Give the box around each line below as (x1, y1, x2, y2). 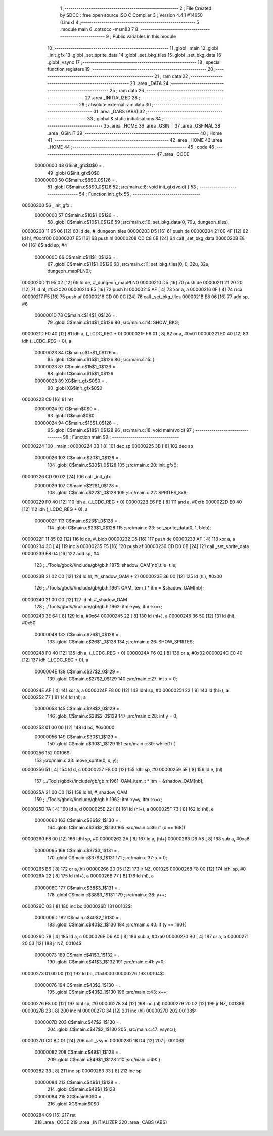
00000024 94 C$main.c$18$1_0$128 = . (34, 420, 119, 426)
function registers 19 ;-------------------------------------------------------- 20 (47, 66, 213, 72)
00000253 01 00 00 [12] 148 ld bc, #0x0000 (22, 724, 115, 731)
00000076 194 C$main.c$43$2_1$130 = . (34, 982, 121, 988)
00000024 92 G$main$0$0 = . (34, 405, 100, 412)
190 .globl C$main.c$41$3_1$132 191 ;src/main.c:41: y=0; (47, 959, 165, 965)
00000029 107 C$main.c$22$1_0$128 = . (34, 483, 121, 489)
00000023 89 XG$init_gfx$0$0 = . (34, 377, 107, 384)
